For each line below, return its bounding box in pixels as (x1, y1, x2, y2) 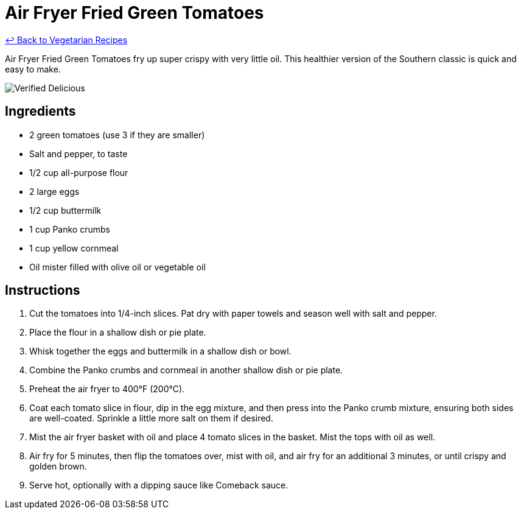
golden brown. (29, 461, 87, 472)
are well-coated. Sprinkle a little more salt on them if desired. (29, 413, 273, 424)
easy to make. (5, 63, 61, 74)
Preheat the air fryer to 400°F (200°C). (29, 384, 185, 395)
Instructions (5, 283, 80, 298)
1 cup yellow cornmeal (29, 242, 119, 253)
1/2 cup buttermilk (29, 205, 102, 216)
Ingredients (5, 104, 76, 119)
